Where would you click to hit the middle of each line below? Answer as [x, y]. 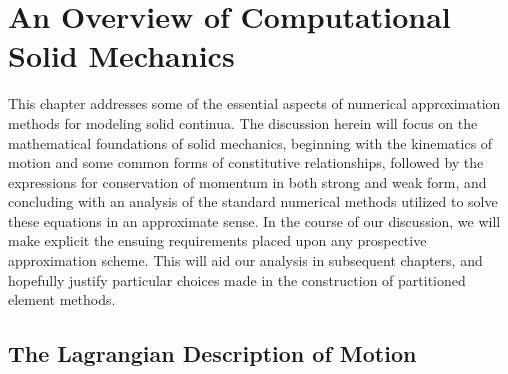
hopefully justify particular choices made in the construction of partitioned [237, 279]
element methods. [62, 299]
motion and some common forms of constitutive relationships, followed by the [246, 162]
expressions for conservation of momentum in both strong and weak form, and [247, 181]
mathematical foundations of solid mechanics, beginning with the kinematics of [250, 142]
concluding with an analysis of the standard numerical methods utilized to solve [253, 201]
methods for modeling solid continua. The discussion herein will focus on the [243, 122]
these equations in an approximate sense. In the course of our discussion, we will [254, 220]
